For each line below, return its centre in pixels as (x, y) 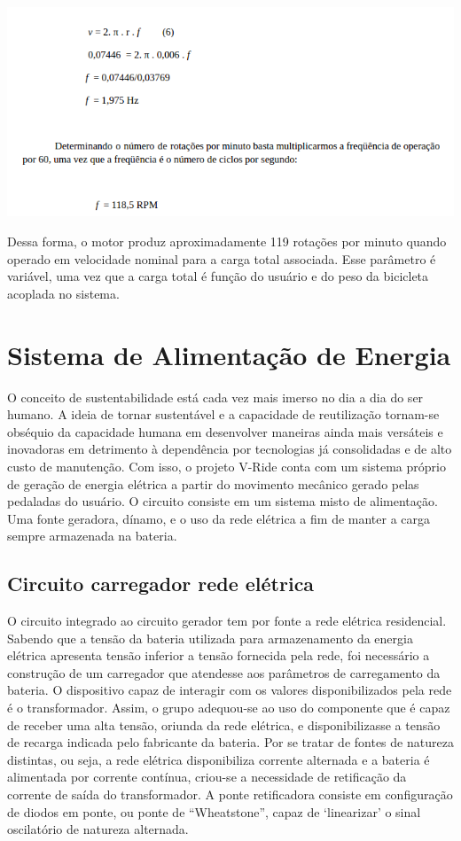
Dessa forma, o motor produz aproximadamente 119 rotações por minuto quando (227, 241)
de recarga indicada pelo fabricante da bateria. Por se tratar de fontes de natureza (230, 742)
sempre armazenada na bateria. (92, 536)
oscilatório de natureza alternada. (98, 829)
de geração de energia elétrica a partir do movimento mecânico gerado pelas (213, 483)
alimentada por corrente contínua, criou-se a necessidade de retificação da (207, 777)
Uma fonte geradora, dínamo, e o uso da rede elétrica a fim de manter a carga (219, 518)
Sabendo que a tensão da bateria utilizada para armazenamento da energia (210, 638)
